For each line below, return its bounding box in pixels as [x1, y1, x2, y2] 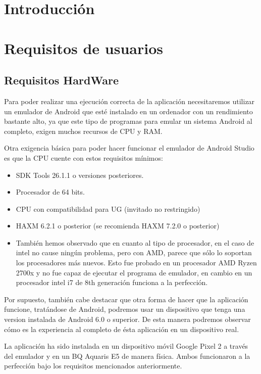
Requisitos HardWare [4, 72, 119, 88]
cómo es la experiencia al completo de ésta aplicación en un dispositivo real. [4, 323, 239, 334]
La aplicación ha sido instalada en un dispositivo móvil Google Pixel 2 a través [4, 341, 248, 351]
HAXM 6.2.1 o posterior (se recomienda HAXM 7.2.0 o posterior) [16, 220, 220, 231]
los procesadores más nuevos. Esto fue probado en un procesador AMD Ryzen [16, 257, 257, 268]
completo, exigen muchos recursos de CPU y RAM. [4, 125, 163, 136]
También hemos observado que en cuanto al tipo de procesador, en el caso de [16, 237, 254, 248]
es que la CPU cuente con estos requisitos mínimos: [4, 152, 163, 163]
